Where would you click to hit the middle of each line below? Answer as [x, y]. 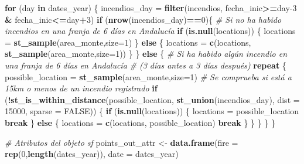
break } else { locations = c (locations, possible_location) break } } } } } [140, 122]
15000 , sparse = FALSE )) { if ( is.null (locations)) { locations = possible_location [152, 111]
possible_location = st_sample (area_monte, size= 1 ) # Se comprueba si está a [148, 76]
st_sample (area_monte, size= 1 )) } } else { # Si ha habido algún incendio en [146, 54]
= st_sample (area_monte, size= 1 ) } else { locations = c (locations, [128, 42]
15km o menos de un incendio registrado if [81, 88]
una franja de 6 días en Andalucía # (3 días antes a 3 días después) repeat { [146, 65]
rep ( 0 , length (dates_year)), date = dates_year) [92, 154]
